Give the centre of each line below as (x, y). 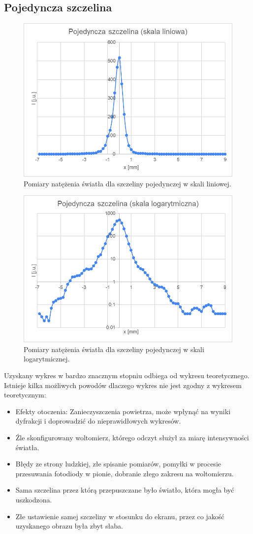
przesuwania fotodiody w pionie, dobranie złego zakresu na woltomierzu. (125, 473)
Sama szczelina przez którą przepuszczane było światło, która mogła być (125, 490)
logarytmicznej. (47, 359)
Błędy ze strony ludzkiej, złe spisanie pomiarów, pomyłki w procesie (118, 464)
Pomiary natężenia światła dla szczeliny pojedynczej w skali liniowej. (127, 183)
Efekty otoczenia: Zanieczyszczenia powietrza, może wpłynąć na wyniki (123, 411)
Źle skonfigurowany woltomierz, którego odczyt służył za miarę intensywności (132, 438)
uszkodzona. (34, 500)
